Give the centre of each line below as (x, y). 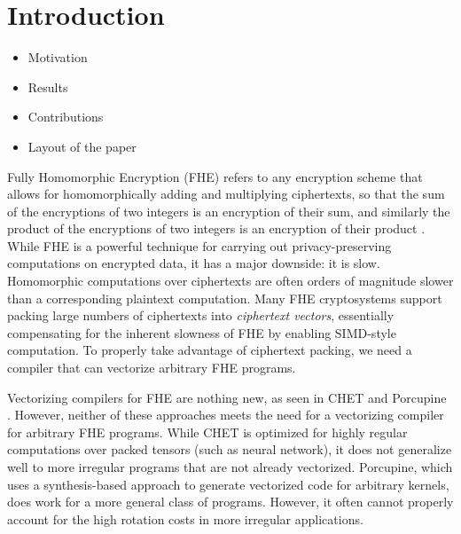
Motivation (58, 57)
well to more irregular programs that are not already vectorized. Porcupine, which (230, 467)
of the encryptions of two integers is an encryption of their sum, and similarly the (229, 211)
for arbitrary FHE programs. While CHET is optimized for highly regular (207, 432)
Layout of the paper (82, 146)
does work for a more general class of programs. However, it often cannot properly (230, 502)
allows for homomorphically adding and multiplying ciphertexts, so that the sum (226, 194)
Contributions (66, 117)
